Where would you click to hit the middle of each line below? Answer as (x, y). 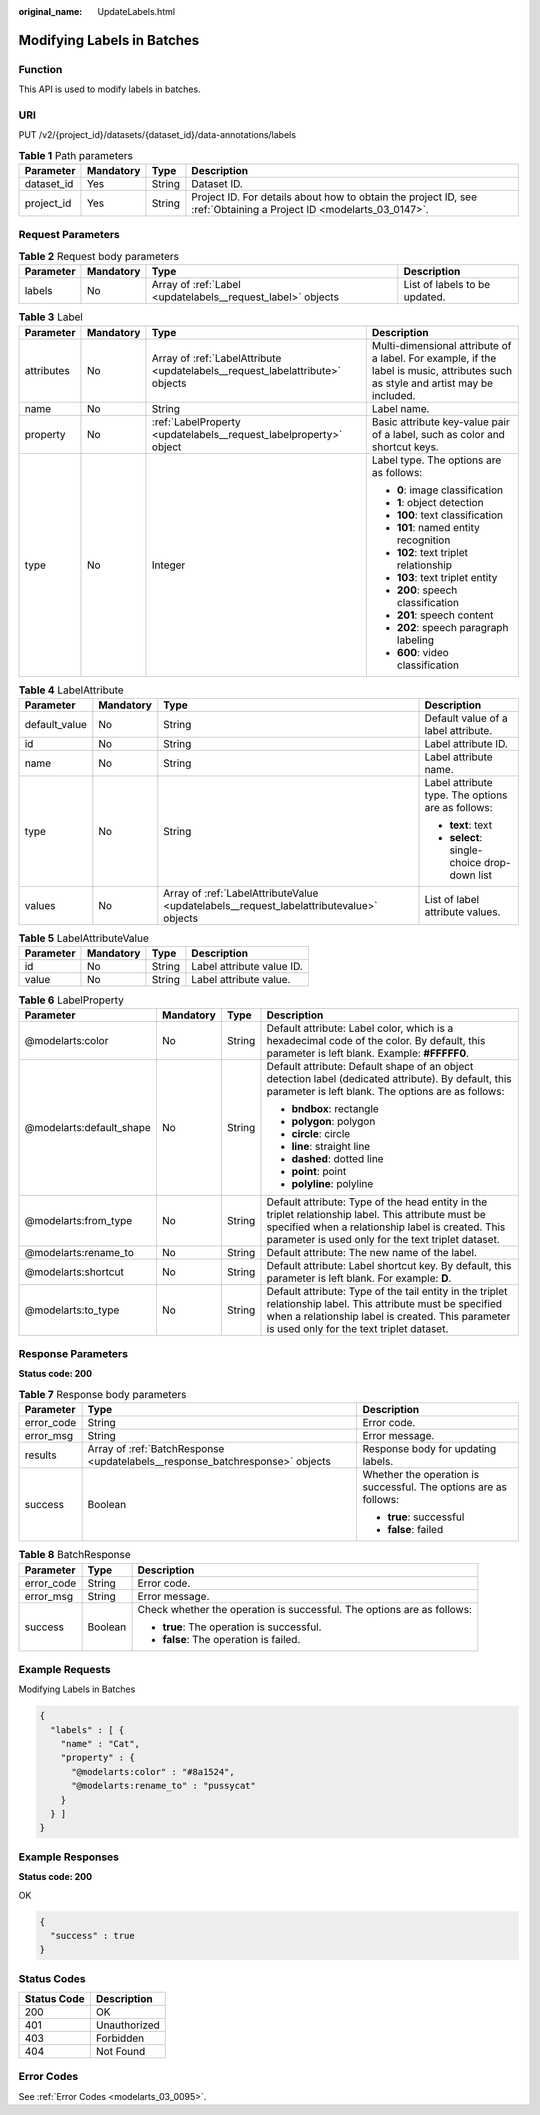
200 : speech (427, 590)
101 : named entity (438, 527)
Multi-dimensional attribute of (441, 345)
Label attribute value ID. (247, 967)
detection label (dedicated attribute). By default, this (389, 1078)
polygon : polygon (333, 1121)
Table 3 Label (51, 317)
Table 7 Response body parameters (102, 1395)
